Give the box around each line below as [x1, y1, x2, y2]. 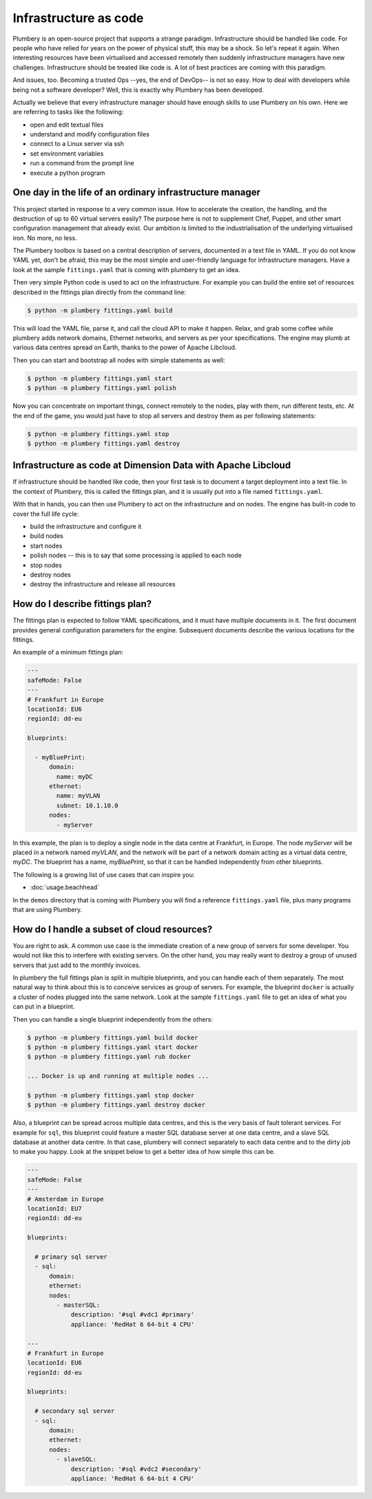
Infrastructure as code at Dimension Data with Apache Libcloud [12, 459, 291, 471]
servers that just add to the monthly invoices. [12, 961, 141, 969]
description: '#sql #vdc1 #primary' [70, 1311, 195, 1319]
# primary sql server [34, 1252, 108, 1261]
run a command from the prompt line [30, 159, 134, 167]
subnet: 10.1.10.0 [56, 801, 118, 809]
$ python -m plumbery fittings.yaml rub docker [27, 1053, 191, 1061]
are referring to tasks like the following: [12, 107, 124, 116]
